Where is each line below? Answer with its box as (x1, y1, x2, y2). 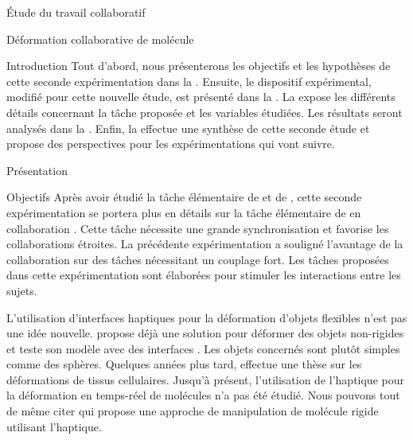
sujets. (6, 282, 37, 298)
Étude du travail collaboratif (6, 4, 146, 20)
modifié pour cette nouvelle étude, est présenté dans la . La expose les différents (6, 88, 395, 105)
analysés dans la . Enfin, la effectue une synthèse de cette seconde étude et (6, 119, 370, 136)
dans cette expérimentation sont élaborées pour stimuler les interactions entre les (6, 267, 401, 283)
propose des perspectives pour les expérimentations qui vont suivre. (6, 135, 335, 152)
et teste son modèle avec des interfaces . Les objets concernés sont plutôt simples (6, 340, 400, 356)
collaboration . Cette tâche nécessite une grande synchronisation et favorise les (6, 220, 389, 236)
